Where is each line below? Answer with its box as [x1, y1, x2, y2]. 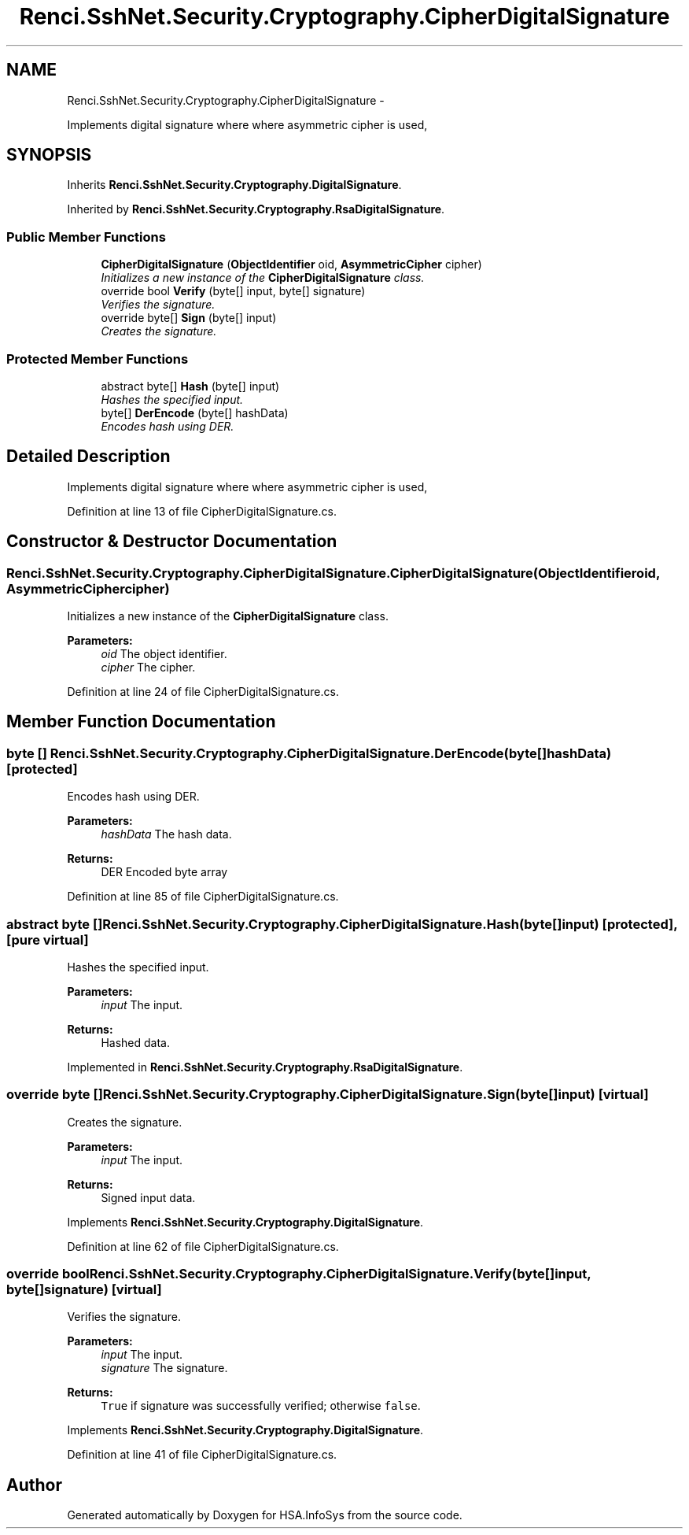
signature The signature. [101, 1361, 228, 1375]
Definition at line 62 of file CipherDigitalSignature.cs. [67, 1239, 339, 1253]
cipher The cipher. [101, 660, 196, 674]
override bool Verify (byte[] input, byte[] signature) [101, 284, 366, 298]
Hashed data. [101, 1035, 170, 1049]
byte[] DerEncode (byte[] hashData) [101, 405, 289, 420]
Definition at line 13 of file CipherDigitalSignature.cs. [67, 504, 337, 518]
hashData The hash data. [101, 827, 232, 841]
